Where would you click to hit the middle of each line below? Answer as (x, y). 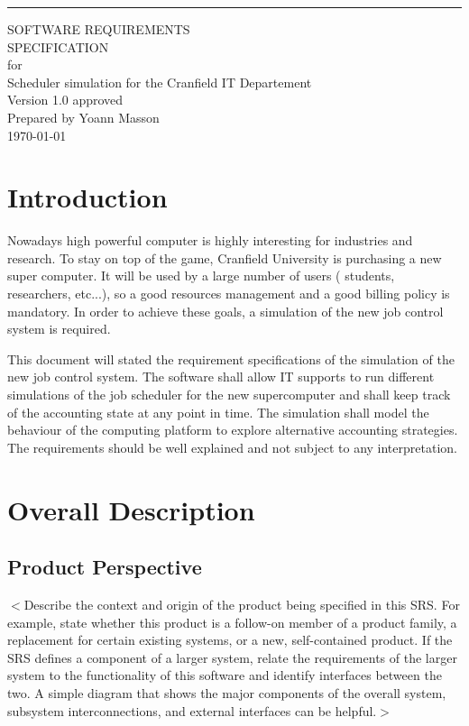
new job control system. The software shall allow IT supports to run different (221, 377)
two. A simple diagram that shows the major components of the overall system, (227, 692)
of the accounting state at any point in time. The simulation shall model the (218, 412)
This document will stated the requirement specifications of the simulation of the (231, 358)
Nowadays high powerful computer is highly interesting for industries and (210, 240)
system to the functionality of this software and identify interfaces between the (225, 675)
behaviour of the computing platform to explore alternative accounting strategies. (233, 430)
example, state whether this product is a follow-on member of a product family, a (232, 622)
